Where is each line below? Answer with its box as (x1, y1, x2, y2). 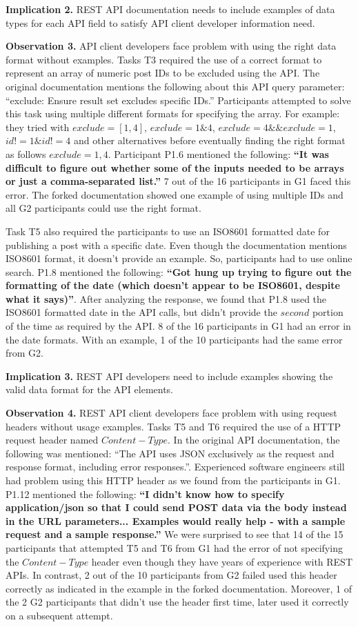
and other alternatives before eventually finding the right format (73, 133, 346, 148)
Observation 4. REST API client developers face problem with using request (6, 406, 337, 420)
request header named (6, 432, 99, 447)
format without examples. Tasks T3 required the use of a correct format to (6, 52, 322, 66)
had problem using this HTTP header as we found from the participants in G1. (6, 473, 341, 487)
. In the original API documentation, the (168, 432, 340, 447)
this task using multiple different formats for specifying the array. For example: (6, 106, 340, 121)
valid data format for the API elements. (6, 382, 174, 397)
